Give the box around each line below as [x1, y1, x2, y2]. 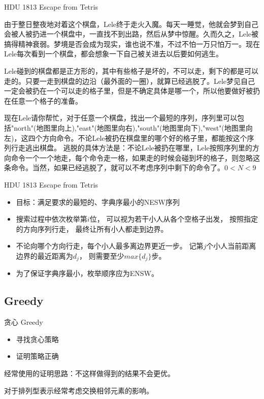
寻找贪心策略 [16, 333, 59, 344]
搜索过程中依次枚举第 [16, 213, 87, 224]
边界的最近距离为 [16, 250, 73, 261]
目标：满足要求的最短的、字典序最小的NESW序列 [16, 196, 180, 207]
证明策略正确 [16, 351, 59, 361]
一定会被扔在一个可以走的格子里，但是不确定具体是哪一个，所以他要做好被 [4, 85, 253, 96]
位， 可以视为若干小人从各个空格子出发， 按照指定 [89, 213, 258, 224]
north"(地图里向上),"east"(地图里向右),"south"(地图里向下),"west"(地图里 [14, 122, 246, 133]
